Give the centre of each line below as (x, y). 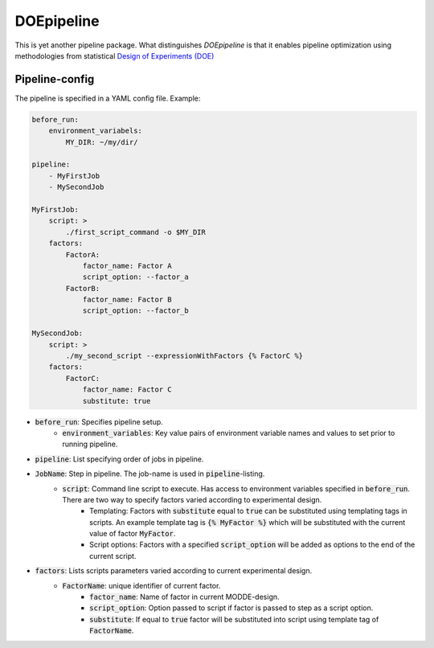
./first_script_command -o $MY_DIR (136, 232)
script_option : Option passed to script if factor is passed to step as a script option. (231, 608)
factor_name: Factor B (127, 300)
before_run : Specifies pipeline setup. (99, 421)
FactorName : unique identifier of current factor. (141, 585)
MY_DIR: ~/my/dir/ (102, 142)
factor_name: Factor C (127, 390)
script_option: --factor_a (135, 277)
